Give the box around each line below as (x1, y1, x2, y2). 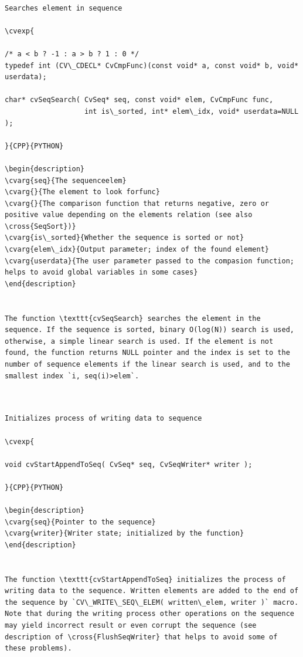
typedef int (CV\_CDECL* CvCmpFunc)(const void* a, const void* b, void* (5, 61, 299, 70)
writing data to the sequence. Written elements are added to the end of (5, 587, 299, 595)
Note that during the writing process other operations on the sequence (5, 609, 294, 618)
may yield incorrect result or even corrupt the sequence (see (5, 621, 257, 630)
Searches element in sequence (5, 4, 122, 12)
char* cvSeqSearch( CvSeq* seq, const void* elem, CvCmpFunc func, (5, 96, 274, 104)
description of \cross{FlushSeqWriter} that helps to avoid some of (5, 632, 278, 641)
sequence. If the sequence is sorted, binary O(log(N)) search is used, (5, 326, 294, 334)
